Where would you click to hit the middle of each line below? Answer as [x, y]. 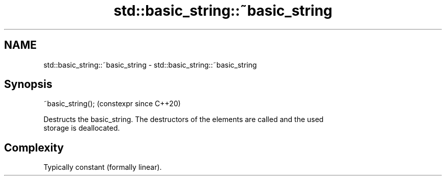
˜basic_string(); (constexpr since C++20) [112, 104]
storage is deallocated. [82, 128]
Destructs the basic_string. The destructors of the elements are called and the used [184, 119]
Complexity [34, 147]
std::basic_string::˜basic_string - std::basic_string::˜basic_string [150, 65]
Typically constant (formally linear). [103, 167]
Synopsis [28, 84]
